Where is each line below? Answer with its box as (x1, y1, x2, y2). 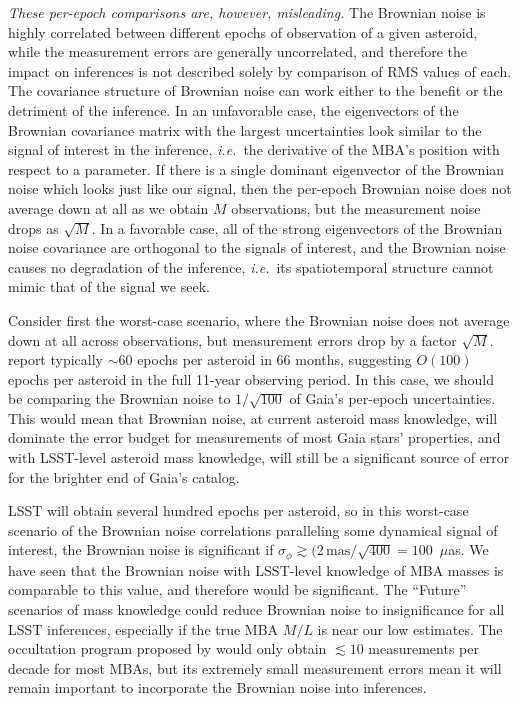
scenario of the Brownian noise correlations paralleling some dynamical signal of (8, 519, 498, 540)
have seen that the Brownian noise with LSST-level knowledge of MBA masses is (8, 559, 504, 580)
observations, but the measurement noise (231, 197, 481, 218)
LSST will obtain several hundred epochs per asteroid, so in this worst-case (8, 500, 469, 521)
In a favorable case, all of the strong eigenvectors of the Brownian (100, 217, 503, 238)
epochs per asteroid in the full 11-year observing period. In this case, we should (8, 368, 494, 389)
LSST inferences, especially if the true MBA (8, 618, 279, 639)
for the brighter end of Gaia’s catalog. (8, 466, 240, 487)
